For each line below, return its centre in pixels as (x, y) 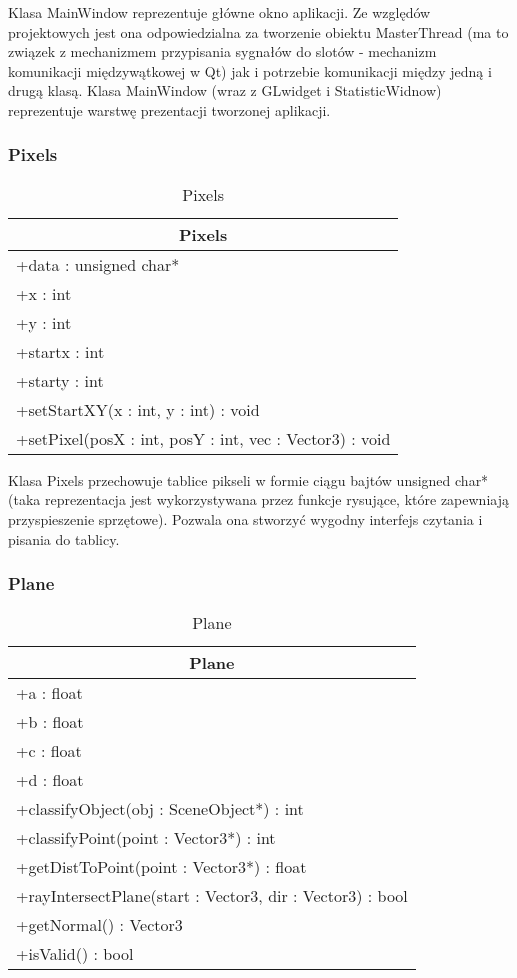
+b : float (50, 722)
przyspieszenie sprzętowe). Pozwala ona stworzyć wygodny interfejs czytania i (245, 518)
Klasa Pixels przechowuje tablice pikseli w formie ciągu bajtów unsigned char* (248, 479)
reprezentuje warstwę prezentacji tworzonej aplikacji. (169, 109)
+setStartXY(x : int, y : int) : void (138, 409)
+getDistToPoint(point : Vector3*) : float (161, 867)
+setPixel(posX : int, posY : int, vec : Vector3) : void (203, 438)
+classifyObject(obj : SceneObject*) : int (160, 809)
